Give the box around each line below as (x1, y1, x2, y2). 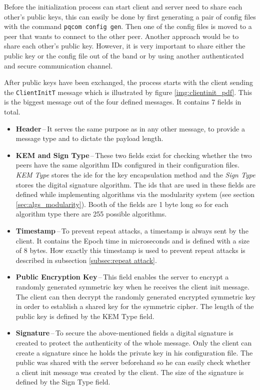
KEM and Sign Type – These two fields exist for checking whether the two (15, 149, 252, 160)
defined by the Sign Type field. (15, 376, 110, 387)
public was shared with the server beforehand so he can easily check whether (15, 357, 250, 367)
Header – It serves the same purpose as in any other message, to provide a (15, 123, 245, 133)
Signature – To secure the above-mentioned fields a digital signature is (15, 327, 233, 338)
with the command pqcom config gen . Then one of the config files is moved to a (4, 21, 252, 31)
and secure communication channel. (4, 60, 113, 70)
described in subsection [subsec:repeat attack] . (15, 254, 157, 265)
